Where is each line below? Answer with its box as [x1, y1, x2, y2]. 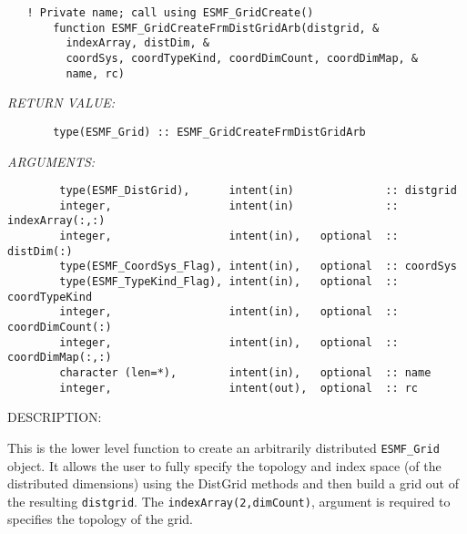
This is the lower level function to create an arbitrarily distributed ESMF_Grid [7, 437, 440, 457]
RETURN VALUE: [7, 93, 116, 112]
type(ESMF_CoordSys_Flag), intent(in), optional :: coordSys [59, 260, 457, 273]
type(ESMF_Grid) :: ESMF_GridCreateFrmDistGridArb [53, 125, 366, 139]
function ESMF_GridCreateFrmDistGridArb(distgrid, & [53, 21, 380, 35]
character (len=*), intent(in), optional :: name [59, 366, 431, 379]
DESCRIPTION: [7, 407, 102, 426]
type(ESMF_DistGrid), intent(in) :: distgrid [59, 184, 457, 198]
